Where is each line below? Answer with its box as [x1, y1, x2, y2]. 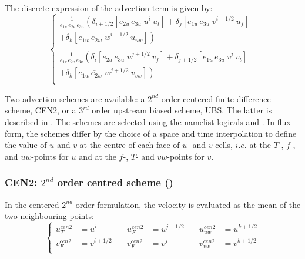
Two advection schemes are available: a [5, 92, 145, 105]
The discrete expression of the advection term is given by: [5, 2, 213, 14]
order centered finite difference [161, 92, 271, 105]
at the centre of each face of [79, 139, 180, 151]
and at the [79, 150, 116, 162]
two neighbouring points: [5, 210, 94, 222]
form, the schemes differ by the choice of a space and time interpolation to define [5, 127, 297, 139]
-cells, [212, 139, 233, 151]
